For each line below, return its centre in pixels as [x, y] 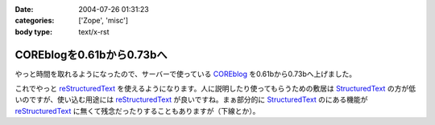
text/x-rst [94, 31]
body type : [33, 31]
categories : [35, 21]
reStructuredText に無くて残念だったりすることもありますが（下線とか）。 [137, 111]
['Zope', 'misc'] [104, 21]
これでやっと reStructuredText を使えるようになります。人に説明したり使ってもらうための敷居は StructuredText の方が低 [215, 89]
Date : [24, 9]
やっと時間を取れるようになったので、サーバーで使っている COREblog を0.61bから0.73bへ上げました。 [186, 74]
